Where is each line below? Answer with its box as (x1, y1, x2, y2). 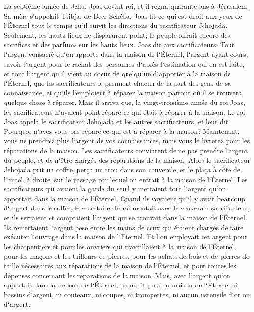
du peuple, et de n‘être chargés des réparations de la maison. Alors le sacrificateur (4, 155, 250, 165)
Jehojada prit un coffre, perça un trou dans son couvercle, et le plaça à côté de (4, 164, 240, 175)
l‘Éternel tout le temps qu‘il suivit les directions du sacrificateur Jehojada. (4, 20, 228, 30)
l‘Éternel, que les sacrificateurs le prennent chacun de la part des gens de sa (4, 78, 231, 88)
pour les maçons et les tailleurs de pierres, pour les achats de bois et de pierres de (4, 251, 250, 261)
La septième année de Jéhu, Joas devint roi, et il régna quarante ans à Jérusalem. (4, 1, 249, 11)
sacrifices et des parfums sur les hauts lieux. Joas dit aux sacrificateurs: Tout (4, 39, 235, 50)
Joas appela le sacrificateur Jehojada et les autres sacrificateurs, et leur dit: (4, 116, 230, 127)
